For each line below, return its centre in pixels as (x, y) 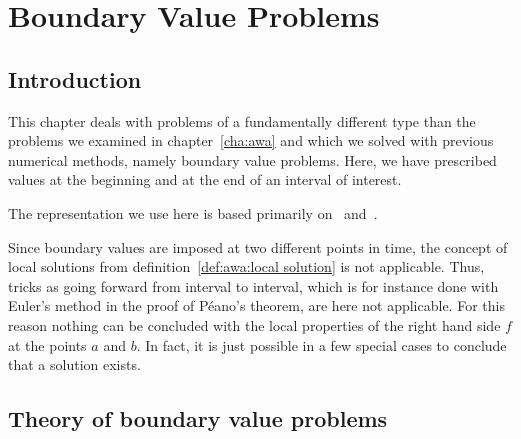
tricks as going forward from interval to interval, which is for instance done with (253, 285)
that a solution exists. (74, 364)
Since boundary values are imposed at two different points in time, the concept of (258, 246)
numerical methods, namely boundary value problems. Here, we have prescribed (252, 159)
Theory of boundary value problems (198, 418)
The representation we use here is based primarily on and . (193, 212)
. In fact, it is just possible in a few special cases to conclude (321, 344)
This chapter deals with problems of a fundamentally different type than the (242, 120)
